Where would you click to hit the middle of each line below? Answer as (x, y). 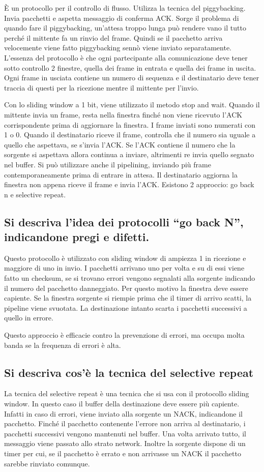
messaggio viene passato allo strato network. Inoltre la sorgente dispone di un (125, 443)
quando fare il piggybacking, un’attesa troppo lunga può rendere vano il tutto (125, 28)
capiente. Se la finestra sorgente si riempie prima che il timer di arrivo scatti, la (128, 298)
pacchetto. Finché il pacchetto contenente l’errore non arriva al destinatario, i (125, 423)
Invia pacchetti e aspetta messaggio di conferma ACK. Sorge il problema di (122, 18)
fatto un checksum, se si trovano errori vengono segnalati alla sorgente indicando (130, 278)
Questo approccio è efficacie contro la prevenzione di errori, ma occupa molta (124, 335)
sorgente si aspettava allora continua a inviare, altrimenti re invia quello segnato (129, 154)
